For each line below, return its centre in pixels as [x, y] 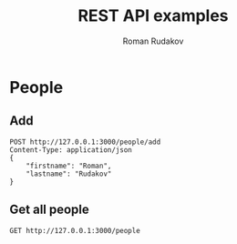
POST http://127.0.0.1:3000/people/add [85, 142]
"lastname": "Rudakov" [69, 174]
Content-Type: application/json [71, 150]
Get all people [49, 210]
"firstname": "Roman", [69, 166]
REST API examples [153, 16]
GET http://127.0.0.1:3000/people [75, 230]
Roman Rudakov [153, 41]
